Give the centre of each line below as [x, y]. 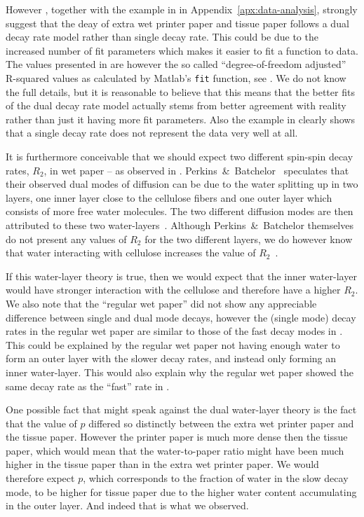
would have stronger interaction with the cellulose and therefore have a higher [173, 290]
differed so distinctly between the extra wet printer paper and [221, 423]
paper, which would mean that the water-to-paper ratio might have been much [175, 450]
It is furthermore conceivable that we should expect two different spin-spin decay [180, 156]
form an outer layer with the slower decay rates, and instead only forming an [171, 358]
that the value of [41, 423]
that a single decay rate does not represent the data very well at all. [152, 133]
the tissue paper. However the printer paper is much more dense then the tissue [177, 437]
